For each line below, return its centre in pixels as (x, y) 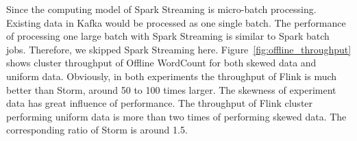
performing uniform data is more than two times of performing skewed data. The (176, 116)
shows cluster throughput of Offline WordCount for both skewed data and (161, 63)
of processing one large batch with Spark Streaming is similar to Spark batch (168, 36)
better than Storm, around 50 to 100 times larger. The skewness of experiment (171, 89)
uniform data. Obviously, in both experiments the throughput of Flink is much (172, 76)
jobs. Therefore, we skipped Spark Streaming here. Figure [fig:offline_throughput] (179, 49)
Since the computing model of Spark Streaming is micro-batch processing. (161, 9)
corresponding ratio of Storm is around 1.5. (97, 130)
